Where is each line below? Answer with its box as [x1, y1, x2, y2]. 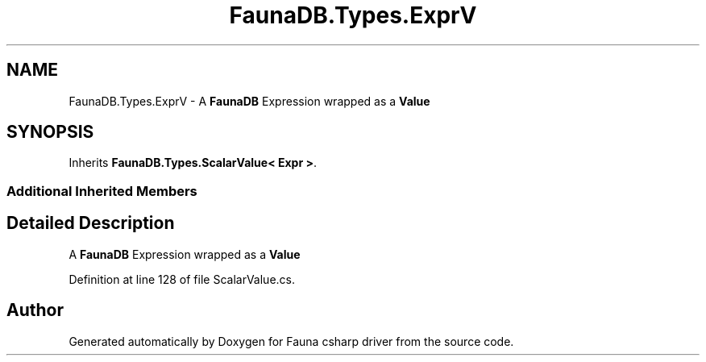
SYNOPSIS [6, 122, 94, 143]
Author [6, 300, 64, 321]
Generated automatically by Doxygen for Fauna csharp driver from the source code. [69, 334, 514, 348]
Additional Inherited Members [6, 182, 197, 199]
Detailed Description [6, 213, 175, 234]
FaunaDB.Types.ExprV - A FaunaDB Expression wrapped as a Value [69, 94, 430, 108]
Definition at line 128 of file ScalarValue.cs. [69, 272, 295, 286]
